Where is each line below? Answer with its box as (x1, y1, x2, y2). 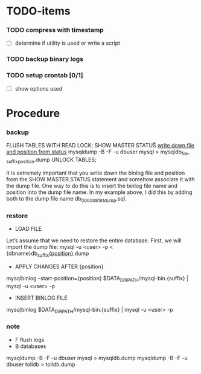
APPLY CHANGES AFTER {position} (14, 263, 104, 270)
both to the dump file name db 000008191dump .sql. (6, 195, 127, 204)
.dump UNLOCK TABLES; (34, 156, 97, 164)
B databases (14, 343, 46, 350)
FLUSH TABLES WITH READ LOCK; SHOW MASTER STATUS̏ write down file (6, 142, 195, 149)
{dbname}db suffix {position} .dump (6, 250, 89, 258)
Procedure (6, 107, 60, 120)
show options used (14, 85, 63, 92)
